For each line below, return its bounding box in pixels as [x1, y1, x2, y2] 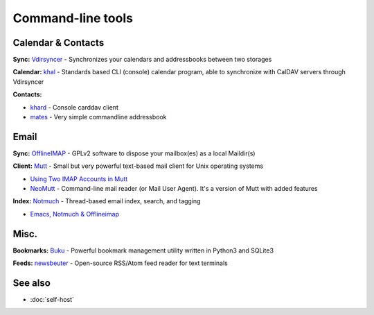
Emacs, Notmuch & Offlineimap [30, 210, 119, 218]
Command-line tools [12, 10, 133, 26]
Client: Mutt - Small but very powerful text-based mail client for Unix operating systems [12, 162, 263, 170]
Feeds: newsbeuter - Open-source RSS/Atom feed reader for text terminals [12, 259, 228, 267]
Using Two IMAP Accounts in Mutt [30, 174, 128, 183]
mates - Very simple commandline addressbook [30, 113, 167, 121]
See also [12, 277, 51, 289]
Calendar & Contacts [12, 37, 105, 49]
